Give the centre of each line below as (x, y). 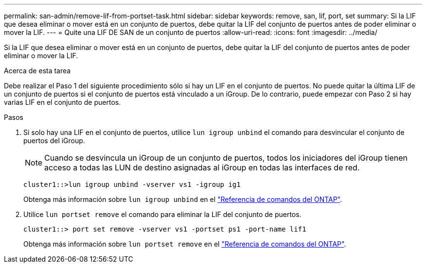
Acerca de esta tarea (37, 71)
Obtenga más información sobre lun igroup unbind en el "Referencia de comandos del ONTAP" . (183, 199)
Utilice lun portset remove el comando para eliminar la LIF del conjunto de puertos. (162, 214)
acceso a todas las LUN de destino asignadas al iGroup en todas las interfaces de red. (202, 167)
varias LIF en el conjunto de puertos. (62, 102)
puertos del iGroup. (54, 141)
